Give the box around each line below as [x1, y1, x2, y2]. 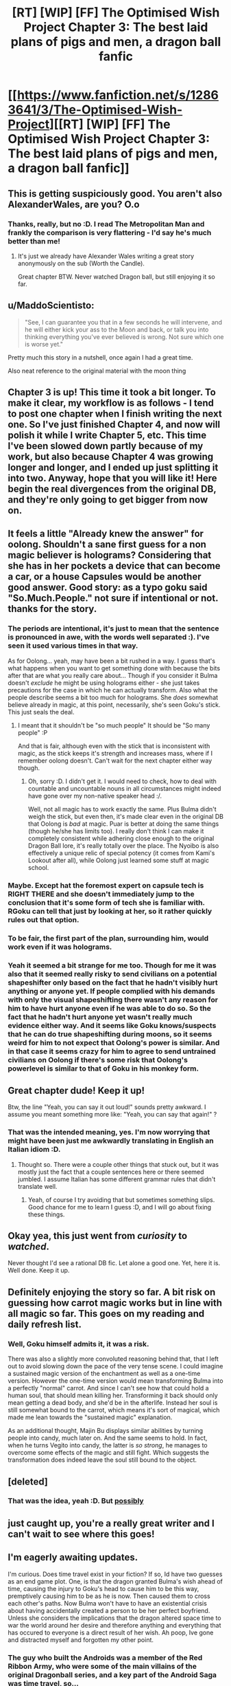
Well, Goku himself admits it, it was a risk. [8, 1339, 149, 1348]
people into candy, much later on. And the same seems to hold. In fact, [8, 1434, 208, 1442]
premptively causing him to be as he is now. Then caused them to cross [8, 1592, 211, 1600]
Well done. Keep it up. [8, 1267, 70, 1275]
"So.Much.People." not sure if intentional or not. [8, 593, 219, 604]
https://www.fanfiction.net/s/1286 [16, 87, 219, 103]
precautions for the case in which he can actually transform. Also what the [8, 686, 218, 694]
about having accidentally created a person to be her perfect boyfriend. [8, 1606, 210, 1614]
